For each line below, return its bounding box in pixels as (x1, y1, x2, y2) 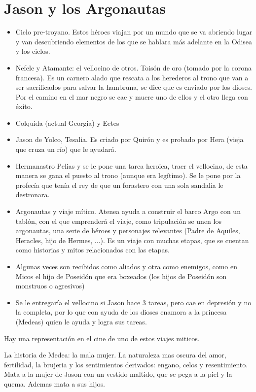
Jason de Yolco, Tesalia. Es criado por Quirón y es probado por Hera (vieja (15, 134, 244, 144)
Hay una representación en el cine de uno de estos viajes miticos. (4, 333, 200, 343)
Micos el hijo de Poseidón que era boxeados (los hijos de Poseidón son (15, 271, 227, 281)
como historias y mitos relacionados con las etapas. (15, 245, 170, 255)
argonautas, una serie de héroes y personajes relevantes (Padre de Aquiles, (15, 225, 240, 236)
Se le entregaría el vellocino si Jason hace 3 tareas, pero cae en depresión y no (15, 297, 252, 307)
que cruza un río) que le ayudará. (15, 144, 116, 154)
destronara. (15, 189, 50, 200)
